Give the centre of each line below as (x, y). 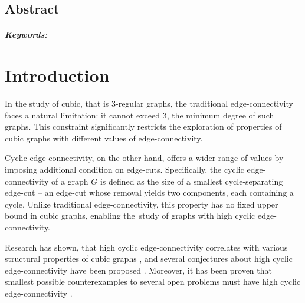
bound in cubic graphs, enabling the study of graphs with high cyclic (130, 215)
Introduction (57, 75)
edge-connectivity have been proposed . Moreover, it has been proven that (138, 270)
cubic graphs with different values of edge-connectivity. (104, 138)
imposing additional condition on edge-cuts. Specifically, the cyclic (124, 169)
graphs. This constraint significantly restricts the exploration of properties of (143, 126)
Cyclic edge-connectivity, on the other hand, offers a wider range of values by (144, 158)
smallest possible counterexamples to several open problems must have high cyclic (153, 281)
